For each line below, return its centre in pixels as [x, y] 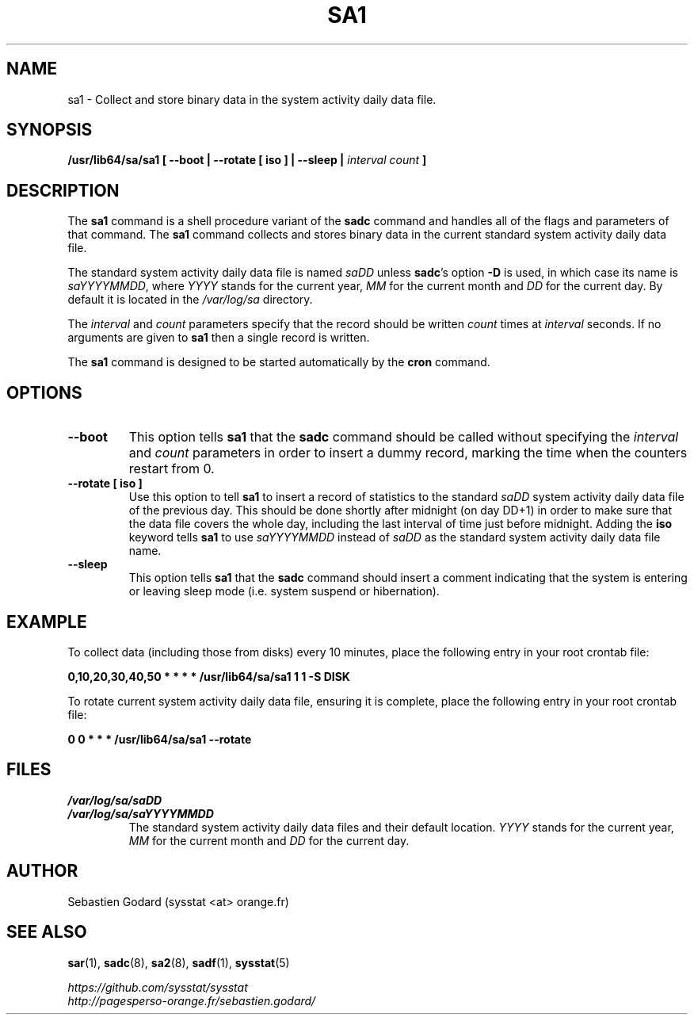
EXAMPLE [47, 621]
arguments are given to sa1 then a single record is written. [219, 338]
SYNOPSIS [50, 130]
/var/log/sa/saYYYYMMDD [141, 813]
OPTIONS [44, 392]
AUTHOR [42, 871]
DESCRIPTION [63, 190]
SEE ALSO [47, 932]
